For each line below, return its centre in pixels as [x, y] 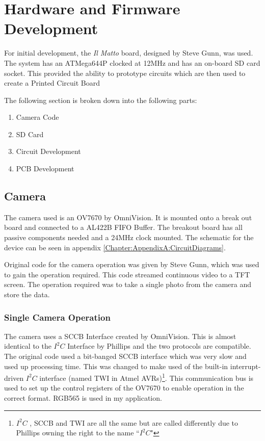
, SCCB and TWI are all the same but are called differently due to [134, 422]
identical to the [28, 346]
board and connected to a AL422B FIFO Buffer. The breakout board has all [123, 227]
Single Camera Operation [57, 317]
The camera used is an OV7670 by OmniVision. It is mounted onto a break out [128, 217]
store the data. [27, 294]
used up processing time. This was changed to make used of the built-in [116, 366]
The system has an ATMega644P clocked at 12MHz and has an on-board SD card [132, 62]
